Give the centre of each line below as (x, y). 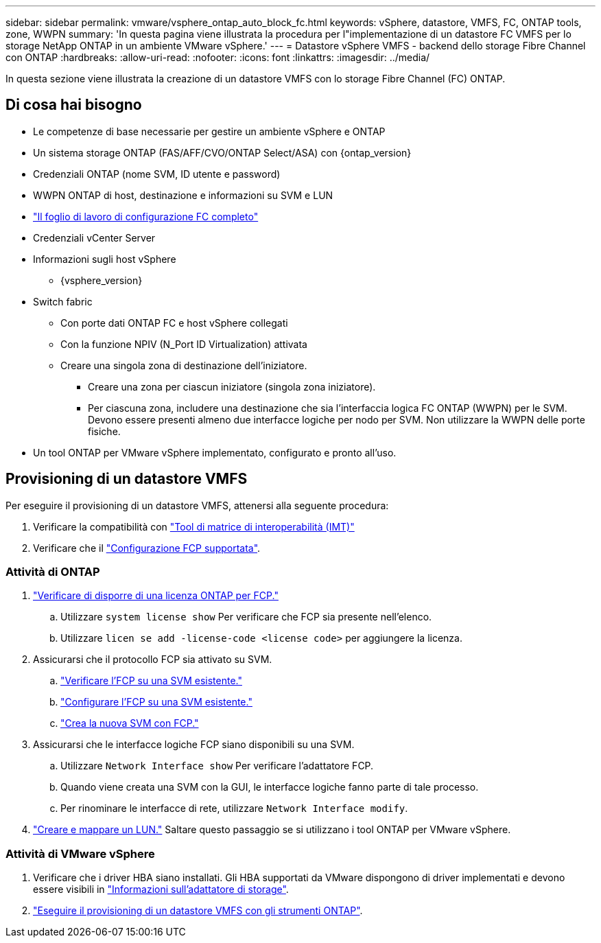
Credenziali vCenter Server (94, 237)
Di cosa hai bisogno (74, 105)
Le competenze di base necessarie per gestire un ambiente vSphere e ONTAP (209, 131)
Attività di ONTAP (53, 572)
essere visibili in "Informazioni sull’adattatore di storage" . (161, 889)
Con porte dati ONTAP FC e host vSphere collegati (174, 323)
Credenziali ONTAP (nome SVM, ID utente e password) (157, 174)
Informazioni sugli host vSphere (105, 259)
